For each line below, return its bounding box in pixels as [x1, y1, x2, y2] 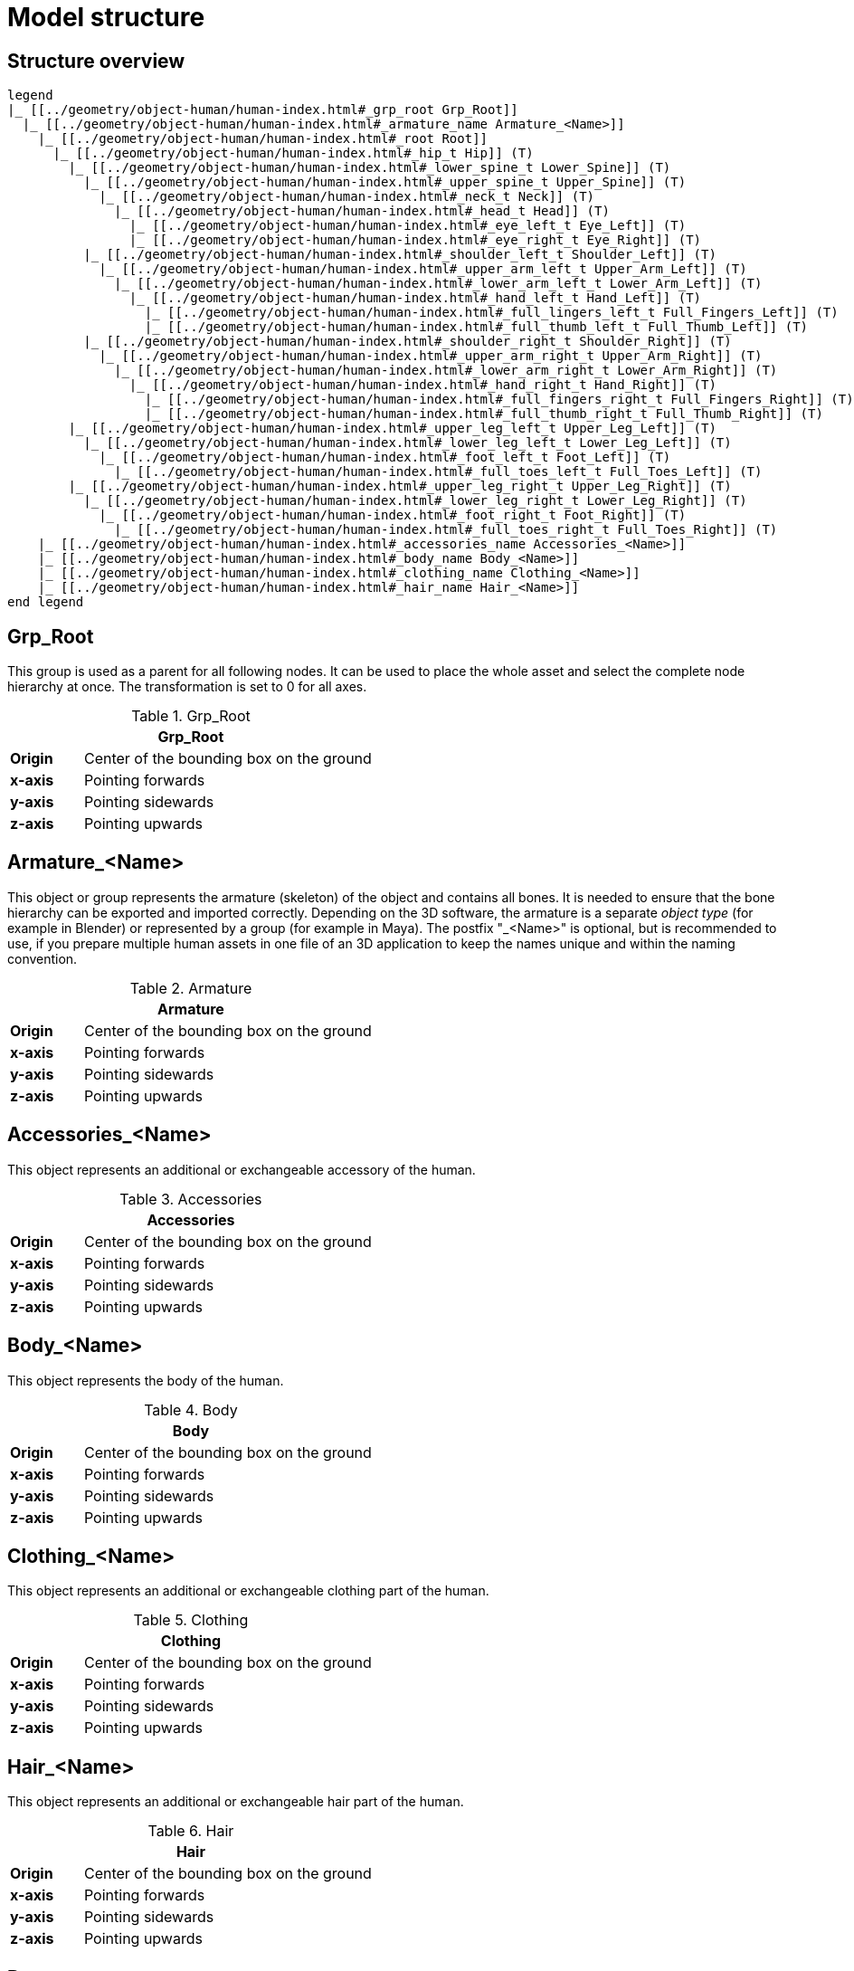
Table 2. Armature [129, 978, 252, 997]
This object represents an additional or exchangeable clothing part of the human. [7, 1583, 489, 1599]
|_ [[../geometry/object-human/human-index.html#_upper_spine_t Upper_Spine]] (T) [83, 175, 687, 190]
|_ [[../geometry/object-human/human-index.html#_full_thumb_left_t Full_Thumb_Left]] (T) [144, 319, 809, 335]
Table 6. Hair [147, 1822, 234, 1841]
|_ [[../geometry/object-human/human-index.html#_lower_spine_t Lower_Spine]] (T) [68, 160, 671, 176]
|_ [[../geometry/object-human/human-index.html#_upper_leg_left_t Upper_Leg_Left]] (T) [68, 421, 716, 436]
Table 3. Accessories [119, 1189, 262, 1208]
